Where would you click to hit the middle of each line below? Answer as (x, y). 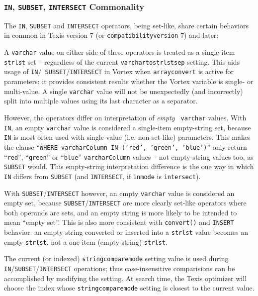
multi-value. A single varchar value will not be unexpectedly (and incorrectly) (124, 91)
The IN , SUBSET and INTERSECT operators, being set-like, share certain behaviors (127, 25)
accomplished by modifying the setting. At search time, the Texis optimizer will (126, 278)
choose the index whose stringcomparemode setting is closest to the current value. (129, 288)
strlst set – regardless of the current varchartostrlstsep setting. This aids (122, 61)
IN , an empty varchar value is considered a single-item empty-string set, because (128, 127)
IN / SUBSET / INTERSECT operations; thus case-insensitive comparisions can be (120, 268)
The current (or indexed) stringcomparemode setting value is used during (116, 258)
